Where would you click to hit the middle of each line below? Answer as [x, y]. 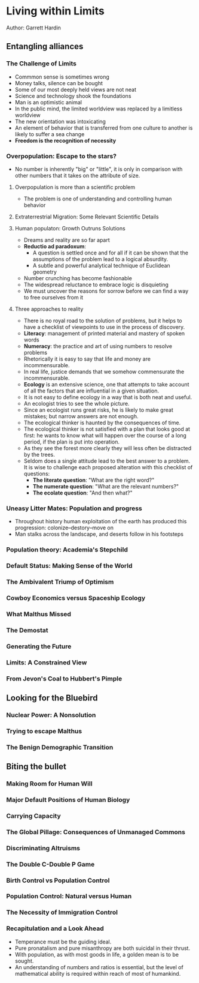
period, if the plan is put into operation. [72, 442]
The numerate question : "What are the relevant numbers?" [106, 486]
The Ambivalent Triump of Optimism [60, 582]
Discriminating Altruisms [43, 848]
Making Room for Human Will [49, 783]
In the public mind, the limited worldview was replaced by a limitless [99, 109]
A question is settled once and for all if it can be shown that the [110, 253]
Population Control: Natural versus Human [69, 897]
